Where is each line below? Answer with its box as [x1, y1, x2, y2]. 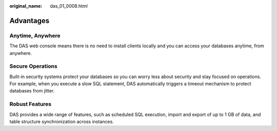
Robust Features [9, 101, 51, 108]
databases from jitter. [9, 88, 55, 94]
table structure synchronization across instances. [9, 119, 114, 124]
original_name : [9, 3, 43, 9]
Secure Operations [9, 63, 57, 70]
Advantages [9, 16, 50, 25]
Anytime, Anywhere [9, 32, 61, 39]
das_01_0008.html [50, 3, 88, 9]
